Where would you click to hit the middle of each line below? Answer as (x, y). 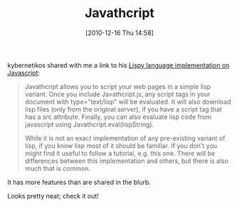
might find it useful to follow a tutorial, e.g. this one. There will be (120, 153)
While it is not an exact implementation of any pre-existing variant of (125, 138)
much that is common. (58, 168)
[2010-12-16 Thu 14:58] (120, 33)
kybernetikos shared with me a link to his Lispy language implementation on (118, 65)
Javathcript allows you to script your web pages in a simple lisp (118, 86)
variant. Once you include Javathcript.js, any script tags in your (117, 94)
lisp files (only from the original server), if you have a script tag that (123, 109)
